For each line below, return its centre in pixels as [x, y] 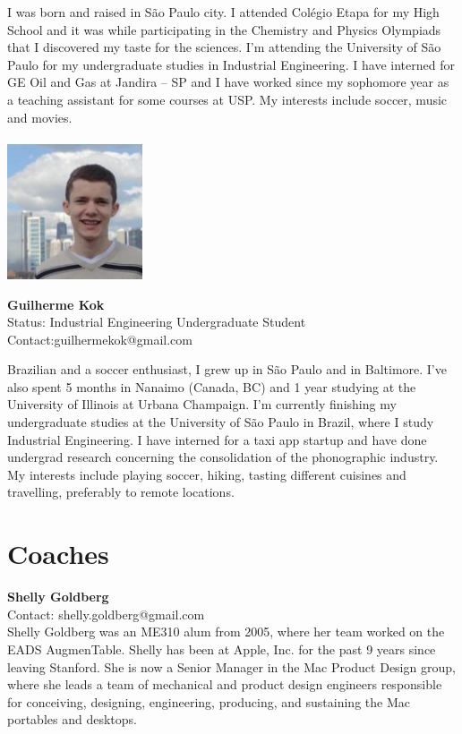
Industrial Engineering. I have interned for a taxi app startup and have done [217, 439]
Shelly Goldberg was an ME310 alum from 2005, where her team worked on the [226, 632]
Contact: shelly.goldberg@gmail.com [106, 614]
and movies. [40, 117]
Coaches [58, 554]
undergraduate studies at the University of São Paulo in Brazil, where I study [221, 422]
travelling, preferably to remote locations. [121, 492]
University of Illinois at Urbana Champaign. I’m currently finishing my [202, 404]
